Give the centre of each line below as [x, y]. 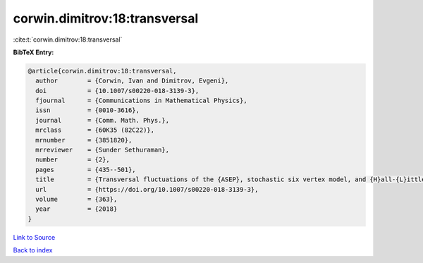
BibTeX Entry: [33, 52]
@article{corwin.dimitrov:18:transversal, [102, 71]
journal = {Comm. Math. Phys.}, [102, 120]
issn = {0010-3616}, [88, 110]
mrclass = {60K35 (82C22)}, [95, 130]
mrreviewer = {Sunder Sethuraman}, [102, 150]
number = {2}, [73, 160]
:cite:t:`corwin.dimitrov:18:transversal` [68, 39]
